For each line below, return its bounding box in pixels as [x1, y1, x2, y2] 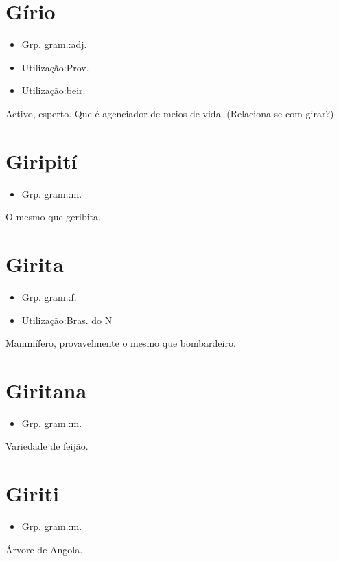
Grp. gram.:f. [21, 289, 77, 304]
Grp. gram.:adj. [21, 37, 87, 51]
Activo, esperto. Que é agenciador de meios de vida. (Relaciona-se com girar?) [5, 106, 334, 120]
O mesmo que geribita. [5, 209, 101, 224]
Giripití [5, 146, 78, 174]
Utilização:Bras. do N [21, 312, 113, 327]
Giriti [5, 479, 59, 507]
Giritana [5, 376, 87, 404]
